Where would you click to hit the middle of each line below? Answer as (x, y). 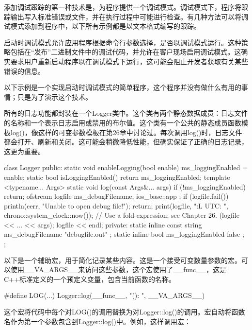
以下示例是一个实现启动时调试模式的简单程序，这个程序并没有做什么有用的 (123, 87)
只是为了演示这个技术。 (55, 96)
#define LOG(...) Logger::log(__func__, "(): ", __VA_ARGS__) (104, 295)
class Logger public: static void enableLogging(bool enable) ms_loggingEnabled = (126, 167)
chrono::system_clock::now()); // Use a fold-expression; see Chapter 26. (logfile (122, 215)
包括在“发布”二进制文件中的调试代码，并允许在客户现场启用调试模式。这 (126, 52)
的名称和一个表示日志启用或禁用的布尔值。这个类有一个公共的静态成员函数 (123, 122)
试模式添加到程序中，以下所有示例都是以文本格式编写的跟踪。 (102, 26)
